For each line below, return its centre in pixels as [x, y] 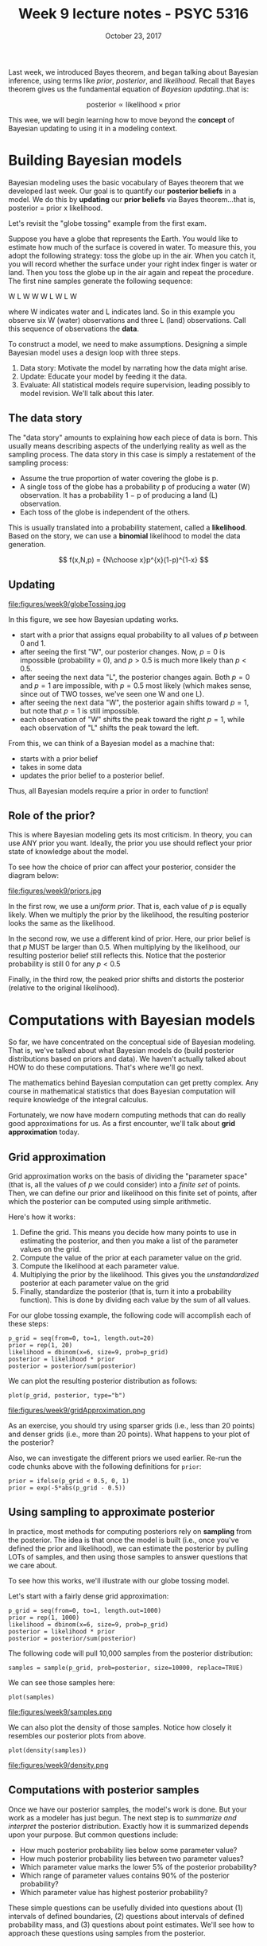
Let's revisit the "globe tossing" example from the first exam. [108, 223]
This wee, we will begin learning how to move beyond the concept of [122, 119]
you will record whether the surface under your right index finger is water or [133, 264]
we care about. [33, 1565]
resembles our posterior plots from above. [77, 1735]
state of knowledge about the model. [68, 852]
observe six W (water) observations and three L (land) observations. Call [127, 320]
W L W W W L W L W [43, 296]
